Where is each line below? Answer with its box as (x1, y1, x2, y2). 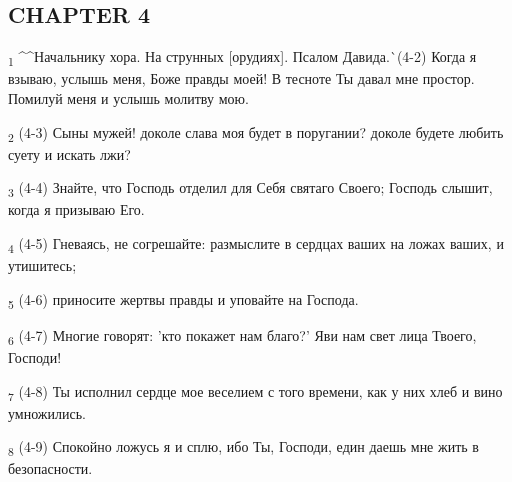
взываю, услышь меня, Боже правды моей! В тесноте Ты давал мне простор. (8, 68, 475, 89)
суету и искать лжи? (8, 143, 131, 164)
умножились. (8, 402, 86, 423)
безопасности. (8, 458, 93, 479)
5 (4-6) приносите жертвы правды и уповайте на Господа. (8, 288, 359, 312)
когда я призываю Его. (8, 199, 145, 220)
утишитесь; (8, 255, 77, 276)
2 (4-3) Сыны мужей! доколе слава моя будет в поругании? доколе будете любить (8, 121, 504, 145)
